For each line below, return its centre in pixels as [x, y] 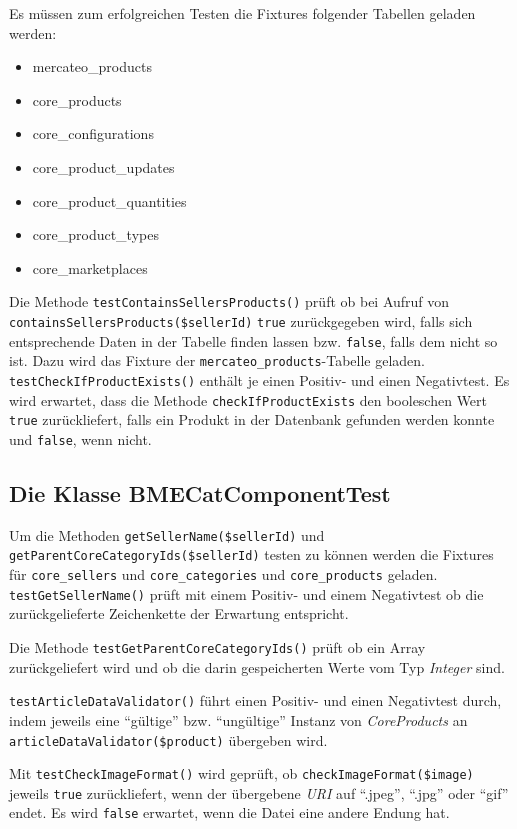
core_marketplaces [90, 267]
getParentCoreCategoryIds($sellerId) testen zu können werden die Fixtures [251, 554]
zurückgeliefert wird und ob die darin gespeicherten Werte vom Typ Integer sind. [257, 666]
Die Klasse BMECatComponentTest [200, 492]
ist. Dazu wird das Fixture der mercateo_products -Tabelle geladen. [217, 360]
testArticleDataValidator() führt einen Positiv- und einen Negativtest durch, [255, 700]
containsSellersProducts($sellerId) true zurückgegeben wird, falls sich [241, 321]
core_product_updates [103, 166]
